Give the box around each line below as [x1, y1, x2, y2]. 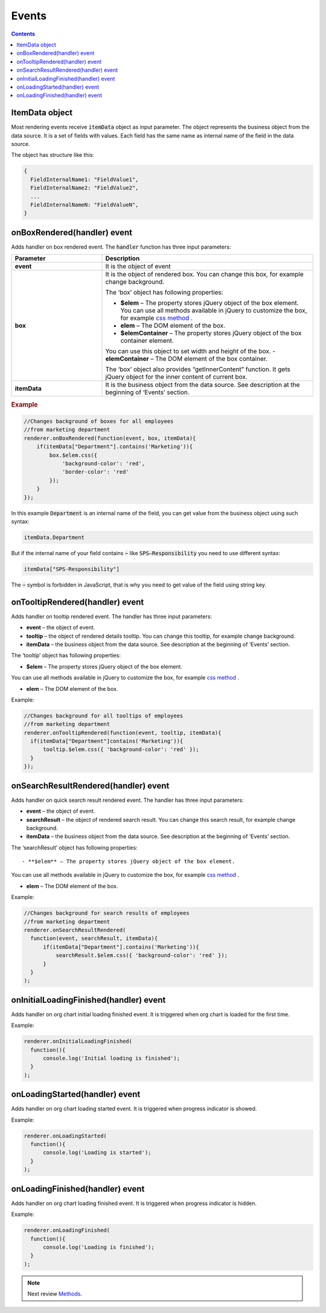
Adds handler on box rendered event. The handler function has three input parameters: [11, 243, 231, 250]
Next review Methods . [27, 1290, 83, 1297]
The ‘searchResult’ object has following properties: [11, 844, 138, 851]
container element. [120, 337, 174, 345]
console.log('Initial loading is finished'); [43, 1055, 181, 1062]
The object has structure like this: [11, 151, 95, 159]
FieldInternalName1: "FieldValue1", [30, 176, 139, 183]
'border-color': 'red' [62, 468, 129, 475]
